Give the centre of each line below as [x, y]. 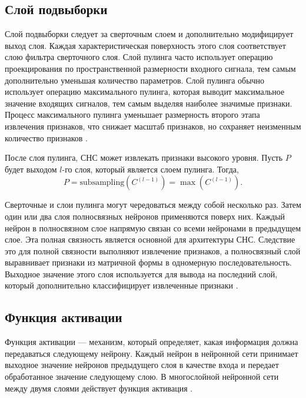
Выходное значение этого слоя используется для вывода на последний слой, [141, 273]
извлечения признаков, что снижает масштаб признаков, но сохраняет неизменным [153, 126]
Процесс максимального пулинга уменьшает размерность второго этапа [132, 115]
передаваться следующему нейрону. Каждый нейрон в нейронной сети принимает [152, 353]
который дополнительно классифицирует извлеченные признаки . [122, 285]
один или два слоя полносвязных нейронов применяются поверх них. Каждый [145, 216]
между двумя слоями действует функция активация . [99, 388]
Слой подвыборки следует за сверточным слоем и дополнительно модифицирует [149, 34]
